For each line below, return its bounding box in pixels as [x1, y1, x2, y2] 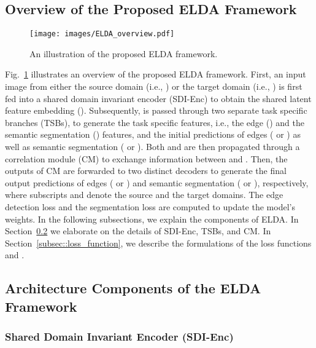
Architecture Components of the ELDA [5, 279, 261, 298]
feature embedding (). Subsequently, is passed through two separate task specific [5, 104, 307, 117]
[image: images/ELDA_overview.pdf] [29, 30, 175, 39]
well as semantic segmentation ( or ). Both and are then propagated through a [5, 140, 300, 153]
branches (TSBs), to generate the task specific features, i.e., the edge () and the [5, 116, 304, 129]
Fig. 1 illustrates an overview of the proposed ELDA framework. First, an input [5, 68, 306, 81]
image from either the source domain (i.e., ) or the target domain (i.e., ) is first [5, 80, 303, 93]
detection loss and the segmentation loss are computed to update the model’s [5, 200, 295, 213]
